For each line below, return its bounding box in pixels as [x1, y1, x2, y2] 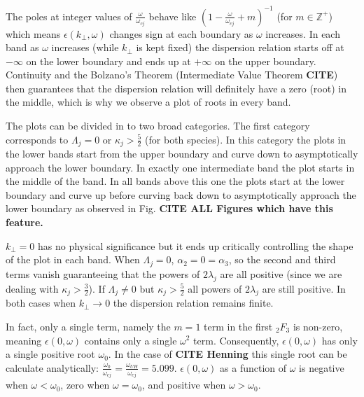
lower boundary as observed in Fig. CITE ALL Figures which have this [6, 201, 333, 216]
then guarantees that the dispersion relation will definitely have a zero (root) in [6, 81, 346, 95]
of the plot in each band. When [6, 252, 140, 267]
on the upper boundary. [214, 53, 316, 68]
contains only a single [84, 333, 177, 347]
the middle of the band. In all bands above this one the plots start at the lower [6, 174, 345, 188]
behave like [148, 8, 197, 23]
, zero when [60, 377, 110, 392]
